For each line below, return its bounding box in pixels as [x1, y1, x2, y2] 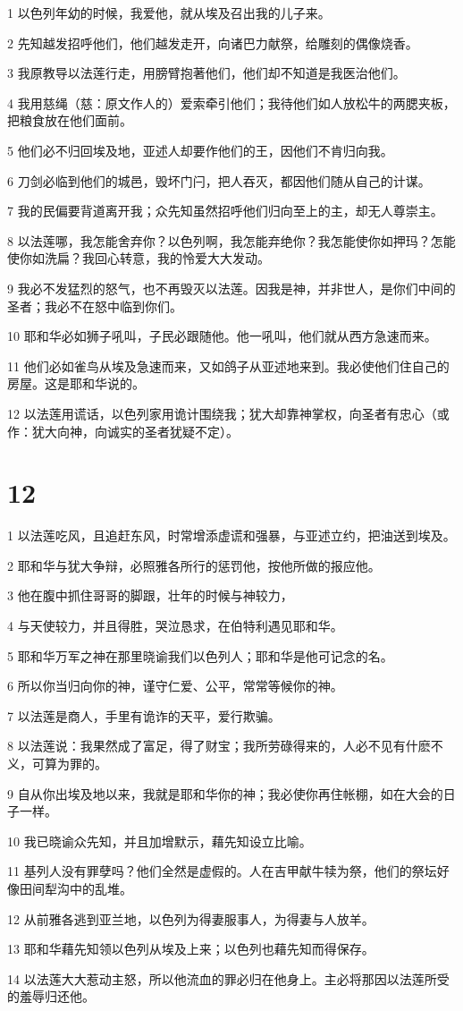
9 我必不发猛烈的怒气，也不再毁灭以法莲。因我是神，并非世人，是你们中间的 [7, 278, 456, 297]
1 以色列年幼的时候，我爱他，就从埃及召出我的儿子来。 [7, 4, 331, 21]
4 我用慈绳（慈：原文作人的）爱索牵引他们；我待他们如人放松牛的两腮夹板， [7, 93, 456, 112]
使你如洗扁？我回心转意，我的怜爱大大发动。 [7, 249, 270, 268]
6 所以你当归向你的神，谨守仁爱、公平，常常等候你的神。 [7, 676, 343, 695]
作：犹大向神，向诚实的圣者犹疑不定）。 [7, 421, 239, 440]
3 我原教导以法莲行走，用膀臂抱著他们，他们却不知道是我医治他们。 [7, 64, 406, 82]
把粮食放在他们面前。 [7, 111, 132, 130]
